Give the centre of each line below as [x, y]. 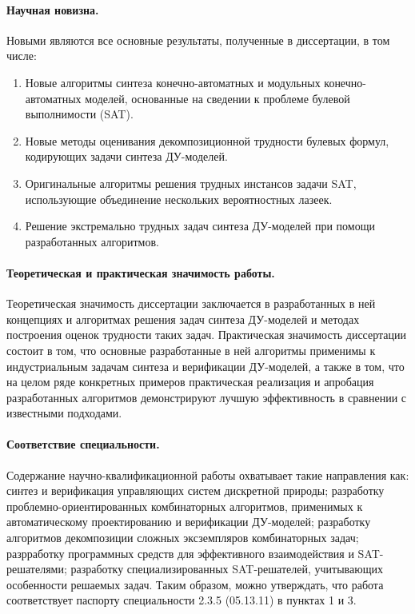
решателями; [37, 569]
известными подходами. [64, 413]
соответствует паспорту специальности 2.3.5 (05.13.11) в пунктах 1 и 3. [182, 600]
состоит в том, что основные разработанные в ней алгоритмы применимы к [191, 350]
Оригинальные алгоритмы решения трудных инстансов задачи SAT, [191, 183]
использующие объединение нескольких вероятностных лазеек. [179, 199]
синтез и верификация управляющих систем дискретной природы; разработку [196, 490]
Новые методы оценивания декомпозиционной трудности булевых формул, [207, 140]
